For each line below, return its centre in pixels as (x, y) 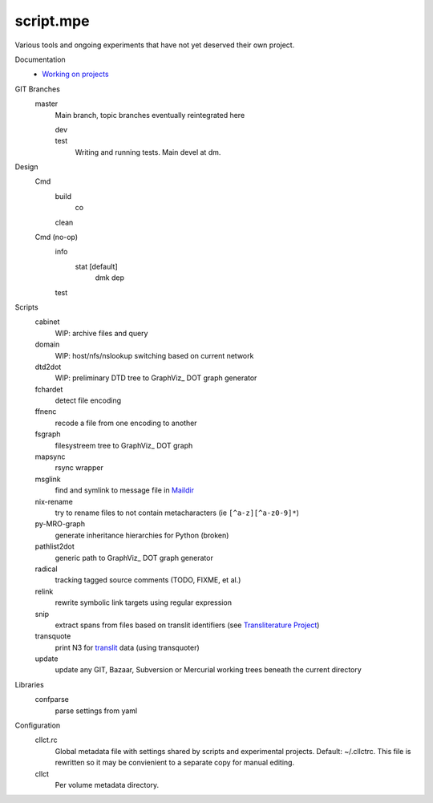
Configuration (38, 725)
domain (47, 344)
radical (46, 569)
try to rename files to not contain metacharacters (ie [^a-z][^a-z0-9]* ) (177, 513)
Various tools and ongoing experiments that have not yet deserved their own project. (155, 45)
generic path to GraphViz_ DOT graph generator (134, 558)
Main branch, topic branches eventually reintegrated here (150, 115)
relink (44, 591)
